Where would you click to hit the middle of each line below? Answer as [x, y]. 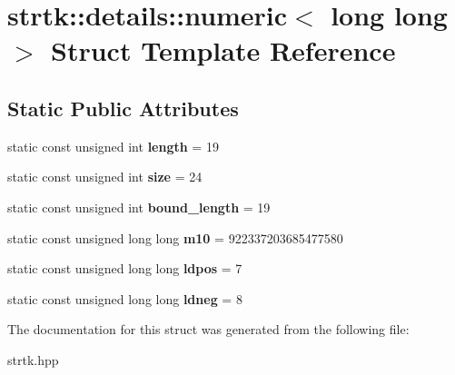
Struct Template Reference [223, 50]
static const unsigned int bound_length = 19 [139, 207]
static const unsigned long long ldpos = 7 [125, 268]
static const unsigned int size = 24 [105, 177]
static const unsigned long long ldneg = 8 [125, 298]
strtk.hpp [33, 359]
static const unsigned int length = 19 [113, 146]
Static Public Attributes [123, 108]
